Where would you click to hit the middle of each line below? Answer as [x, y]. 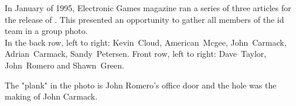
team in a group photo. [46, 31]
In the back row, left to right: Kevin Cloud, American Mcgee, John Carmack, [146, 42]
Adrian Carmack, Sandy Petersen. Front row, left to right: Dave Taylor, [136, 54]
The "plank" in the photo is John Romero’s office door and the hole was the [141, 85]
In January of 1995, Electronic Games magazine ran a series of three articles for [148, 8]
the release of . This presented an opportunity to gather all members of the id [144, 19]
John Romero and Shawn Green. [64, 65]
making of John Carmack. [51, 96]
